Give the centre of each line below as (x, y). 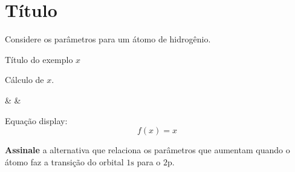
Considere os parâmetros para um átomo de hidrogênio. (108, 39)
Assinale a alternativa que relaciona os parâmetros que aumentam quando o (147, 150)
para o (149, 161)
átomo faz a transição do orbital (64, 161)
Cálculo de (24, 80)
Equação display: (36, 120)
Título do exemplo (39, 59)
